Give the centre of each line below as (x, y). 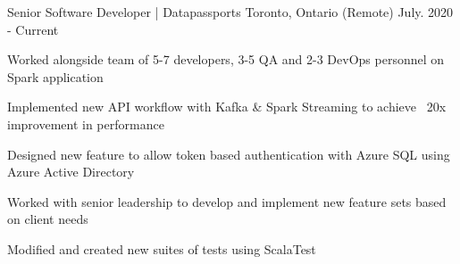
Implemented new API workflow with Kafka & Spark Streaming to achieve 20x (227, 107)
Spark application (55, 76)
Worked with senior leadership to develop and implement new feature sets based (227, 201)
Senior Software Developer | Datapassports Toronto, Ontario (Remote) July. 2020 (230, 12)
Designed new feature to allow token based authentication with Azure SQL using (229, 154)
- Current (33, 29)
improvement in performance (86, 124)
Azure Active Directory (71, 172)
